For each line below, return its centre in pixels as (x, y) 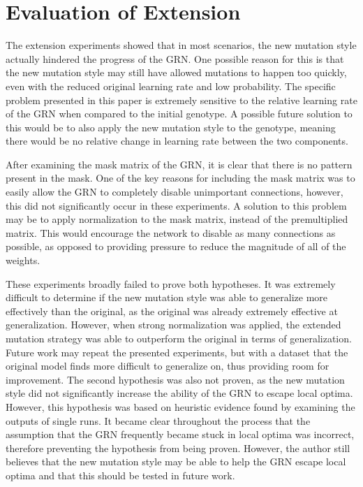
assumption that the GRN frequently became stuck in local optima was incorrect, (180, 434)
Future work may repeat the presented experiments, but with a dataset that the (177, 352)
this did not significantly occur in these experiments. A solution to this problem (176, 205)
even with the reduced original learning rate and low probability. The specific (171, 86)
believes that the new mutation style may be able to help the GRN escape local (176, 461)
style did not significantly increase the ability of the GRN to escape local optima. (179, 393)
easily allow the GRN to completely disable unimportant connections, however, (175, 192)
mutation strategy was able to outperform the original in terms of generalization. (179, 338)
